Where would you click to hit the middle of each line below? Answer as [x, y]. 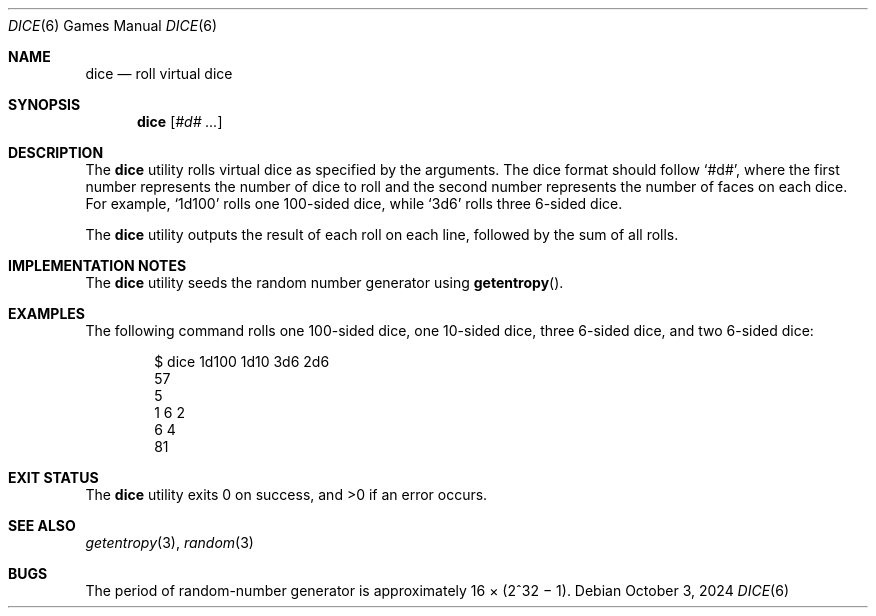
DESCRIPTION [56, 152]
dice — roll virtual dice [159, 73]
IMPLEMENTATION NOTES [97, 265]
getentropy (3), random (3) [169, 542]
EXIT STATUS [53, 477]
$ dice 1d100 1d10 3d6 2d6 [242, 361]
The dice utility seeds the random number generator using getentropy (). [324, 282]
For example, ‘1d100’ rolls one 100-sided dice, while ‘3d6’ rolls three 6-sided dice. [354, 203]
